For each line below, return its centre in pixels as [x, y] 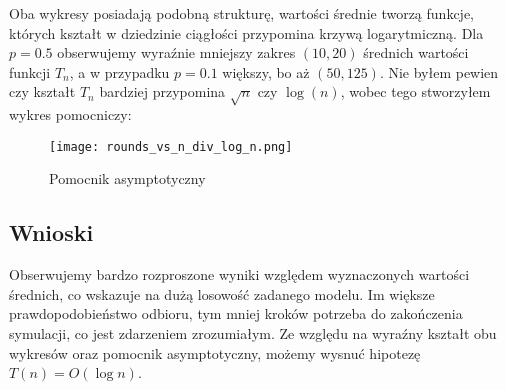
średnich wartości [416, 52]
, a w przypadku [119, 71]
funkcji [30, 71]
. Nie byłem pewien [439, 71]
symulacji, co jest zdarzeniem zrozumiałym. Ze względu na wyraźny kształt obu [253, 332]
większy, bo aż [266, 71]
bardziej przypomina [162, 91]
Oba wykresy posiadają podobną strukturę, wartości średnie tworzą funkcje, [241, 13]
